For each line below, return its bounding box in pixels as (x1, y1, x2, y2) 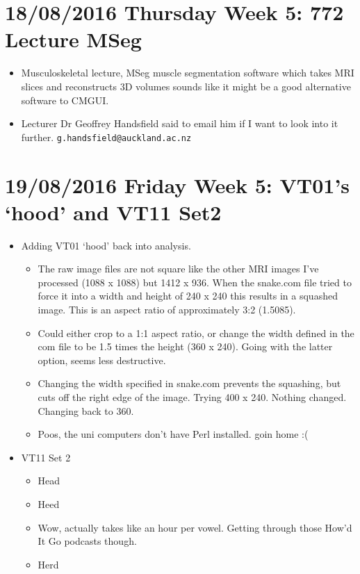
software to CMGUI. (21, 92, 109, 107)
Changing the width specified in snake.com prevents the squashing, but (38, 376, 341, 391)
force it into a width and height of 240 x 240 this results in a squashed (38, 288, 338, 303)
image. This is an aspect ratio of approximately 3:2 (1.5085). (38, 302, 296, 317)
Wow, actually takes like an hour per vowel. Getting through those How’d (38, 520, 352, 534)
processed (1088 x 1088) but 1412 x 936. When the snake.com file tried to (38, 274, 352, 289)
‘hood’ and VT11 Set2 (5, 197, 222, 226)
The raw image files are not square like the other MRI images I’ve (38, 261, 319, 276)
